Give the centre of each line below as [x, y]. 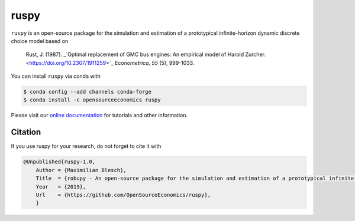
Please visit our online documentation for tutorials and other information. [99, 116]
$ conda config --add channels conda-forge [88, 92]
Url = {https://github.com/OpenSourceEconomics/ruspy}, [123, 195]
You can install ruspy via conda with [56, 76]
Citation [26, 132]
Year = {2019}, [61, 187]
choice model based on [40, 41]
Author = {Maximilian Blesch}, [81, 170]
